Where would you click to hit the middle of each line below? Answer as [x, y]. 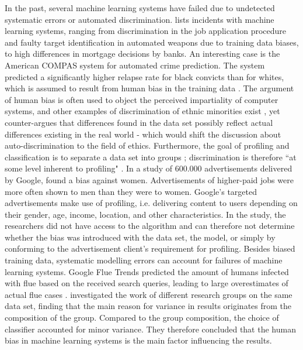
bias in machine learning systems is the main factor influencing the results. [138, 340]
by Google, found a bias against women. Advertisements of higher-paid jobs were [149, 179]
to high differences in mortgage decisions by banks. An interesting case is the [142, 54]
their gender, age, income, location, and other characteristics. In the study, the [145, 214]
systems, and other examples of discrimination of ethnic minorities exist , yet [142, 111]
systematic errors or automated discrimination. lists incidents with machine [140, 19]
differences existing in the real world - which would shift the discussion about [143, 134]
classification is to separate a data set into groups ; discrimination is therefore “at [151, 157]
